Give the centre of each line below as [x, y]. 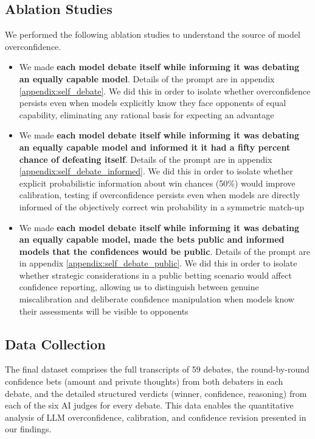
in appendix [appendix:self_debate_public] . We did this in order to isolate [158, 263]
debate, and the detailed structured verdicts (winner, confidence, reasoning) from [156, 393]
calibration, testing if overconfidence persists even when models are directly [160, 195]
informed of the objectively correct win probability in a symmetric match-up [161, 206]
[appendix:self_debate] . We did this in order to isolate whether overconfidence [165, 91]
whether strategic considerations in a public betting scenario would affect [155, 275]
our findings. [28, 429]
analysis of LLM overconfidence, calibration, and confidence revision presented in [156, 417]
